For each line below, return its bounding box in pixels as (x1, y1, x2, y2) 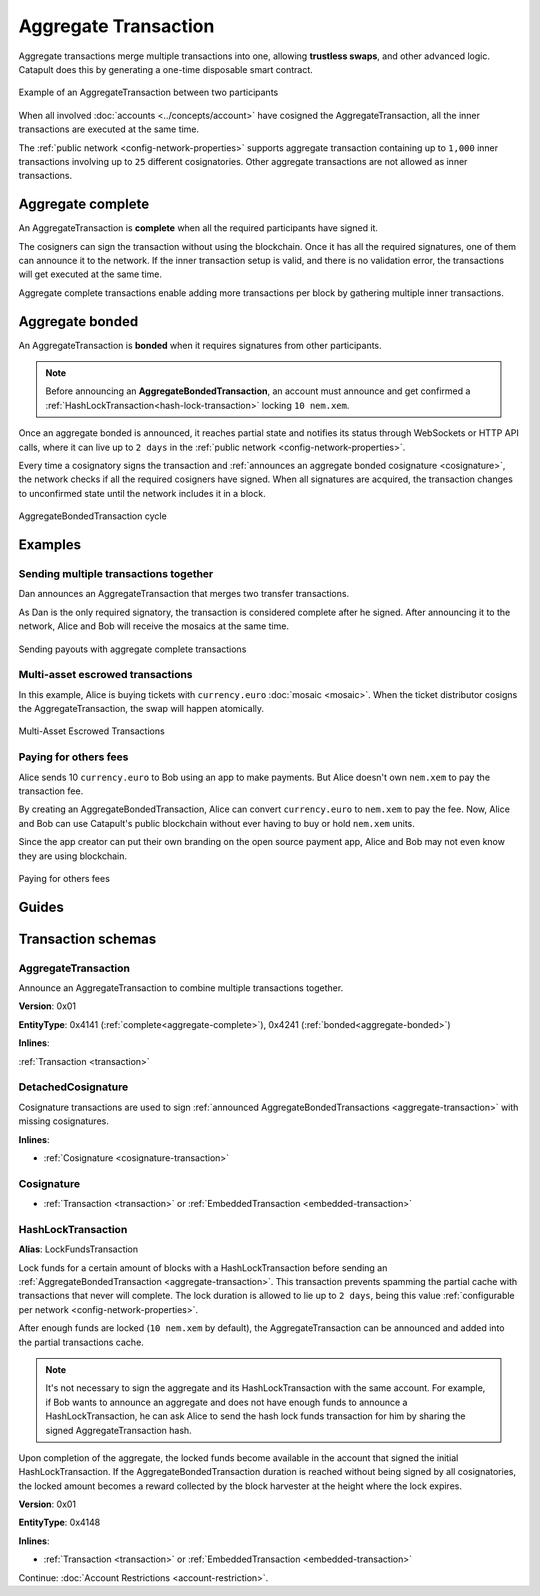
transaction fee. (18, 785, 84, 797)
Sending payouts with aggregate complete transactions (18, 643, 247, 655)
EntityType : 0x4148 (18, 1516, 101, 1529)
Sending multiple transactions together (18, 566, 214, 580)
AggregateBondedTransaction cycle (18, 510, 167, 522)
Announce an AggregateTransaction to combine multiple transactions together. (18, 982, 344, 994)
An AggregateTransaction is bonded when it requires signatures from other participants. (18, 339, 382, 351)
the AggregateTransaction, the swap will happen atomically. (18, 703, 265, 715)
